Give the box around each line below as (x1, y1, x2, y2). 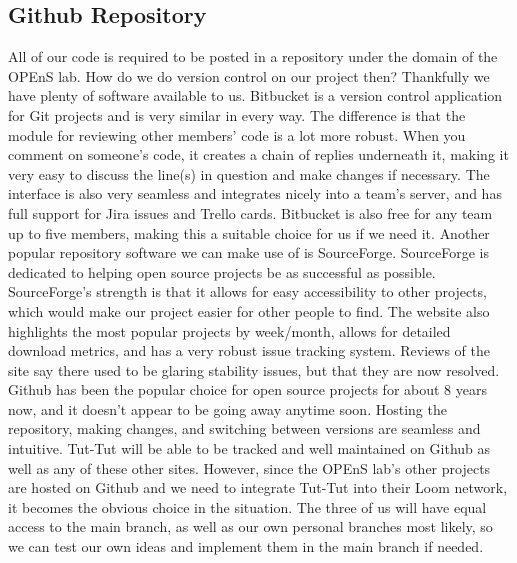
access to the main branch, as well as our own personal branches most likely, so (8, 516, 493, 537)
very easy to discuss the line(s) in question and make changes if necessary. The (8, 163, 490, 184)
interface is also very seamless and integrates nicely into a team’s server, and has (8, 183, 502, 204)
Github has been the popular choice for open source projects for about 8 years (8, 379, 487, 400)
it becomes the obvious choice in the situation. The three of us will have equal (8, 496, 487, 517)
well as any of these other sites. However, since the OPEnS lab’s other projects (8, 457, 491, 478)
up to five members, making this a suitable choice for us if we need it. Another (8, 222, 490, 243)
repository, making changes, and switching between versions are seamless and (8, 418, 481, 439)
